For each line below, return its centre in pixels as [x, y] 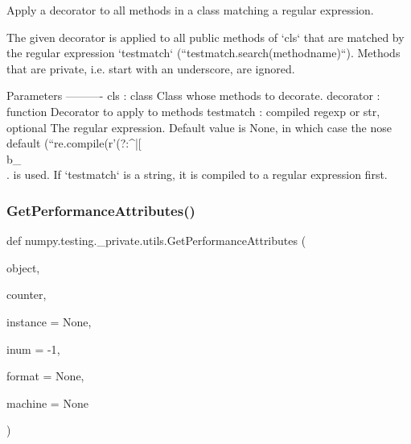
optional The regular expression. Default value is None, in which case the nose [199, 127]
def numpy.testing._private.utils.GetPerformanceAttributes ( [156, 241]
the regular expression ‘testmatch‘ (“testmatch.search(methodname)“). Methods [203, 53]
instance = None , [49, 321]
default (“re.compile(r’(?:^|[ [74, 143]
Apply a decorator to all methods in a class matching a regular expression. [190, 10]
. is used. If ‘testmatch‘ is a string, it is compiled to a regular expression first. [197, 174]
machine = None [47, 403]
